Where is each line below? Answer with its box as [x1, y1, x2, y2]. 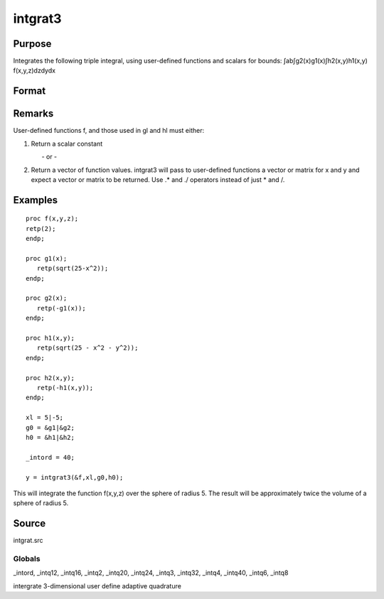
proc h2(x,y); [26, 374, 75, 382]
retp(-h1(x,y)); [36, 384, 94, 392]
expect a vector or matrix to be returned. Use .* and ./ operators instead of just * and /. [31, 175, 285, 184]
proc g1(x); [26, 254, 68, 262]
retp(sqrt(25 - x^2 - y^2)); [36, 344, 139, 352]
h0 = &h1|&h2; [26, 433, 75, 441]
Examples [13, 194, 58, 206]
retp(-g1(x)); [36, 304, 86, 312]
